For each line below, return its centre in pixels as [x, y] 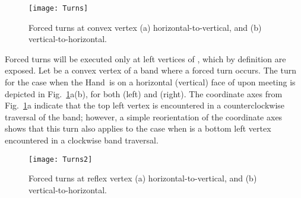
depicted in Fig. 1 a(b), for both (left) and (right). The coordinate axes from [144, 93]
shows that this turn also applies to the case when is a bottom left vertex [138, 128]
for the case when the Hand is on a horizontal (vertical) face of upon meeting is [150, 82]
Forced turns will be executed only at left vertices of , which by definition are [145, 58]
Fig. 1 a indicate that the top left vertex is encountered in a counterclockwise [145, 105]
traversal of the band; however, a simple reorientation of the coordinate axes [144, 116]
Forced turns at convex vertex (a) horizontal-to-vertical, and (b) [145, 27]
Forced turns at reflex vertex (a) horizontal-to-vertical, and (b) [143, 178]
